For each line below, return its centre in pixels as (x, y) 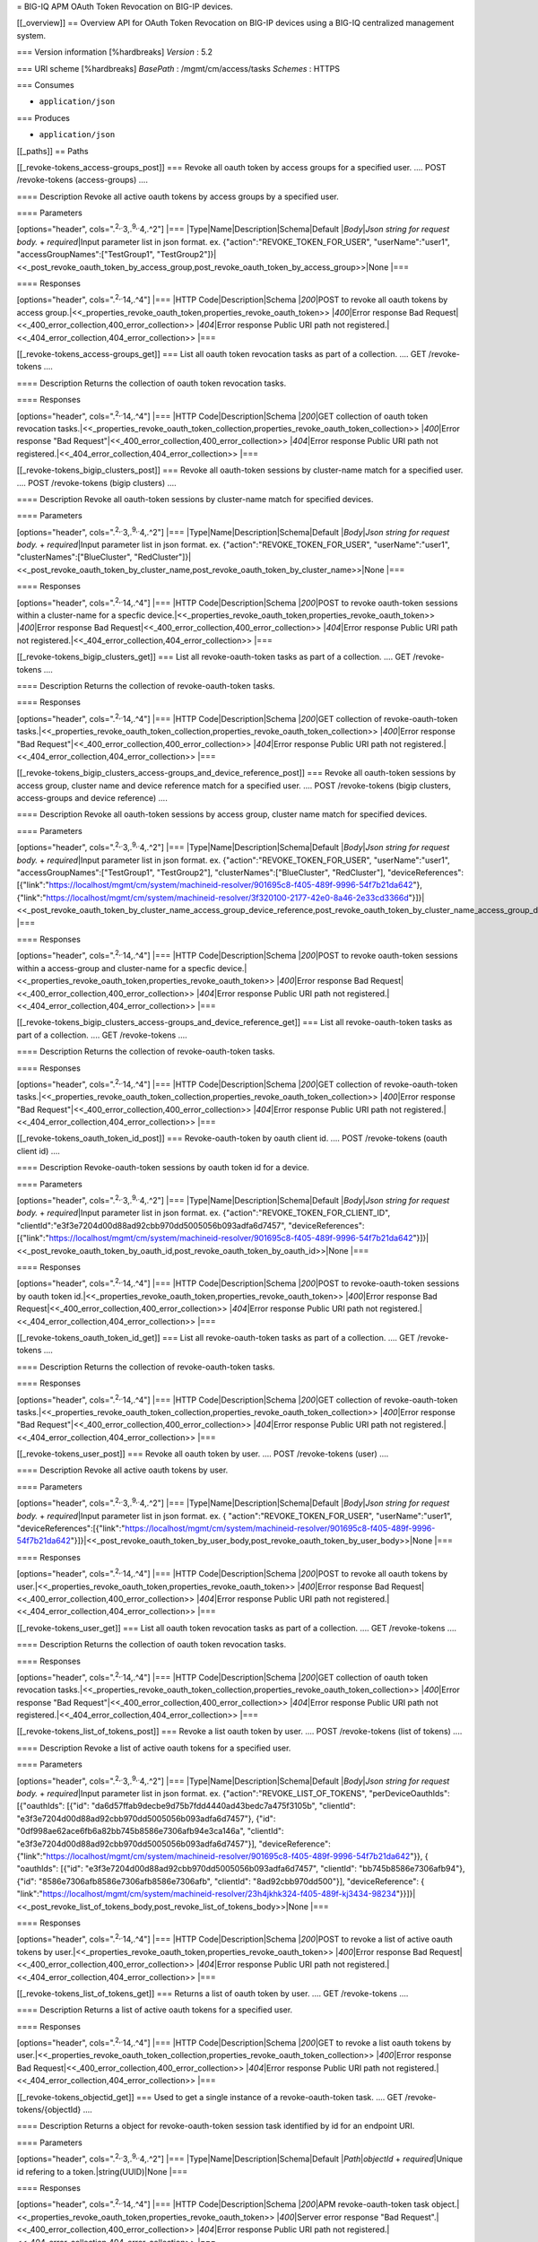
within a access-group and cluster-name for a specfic (116, 968)
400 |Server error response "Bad (339, 2217)
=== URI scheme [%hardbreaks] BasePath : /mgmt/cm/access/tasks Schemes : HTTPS (178, 68)
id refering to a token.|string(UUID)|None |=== (102, 2171)
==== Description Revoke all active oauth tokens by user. (122, 1470)
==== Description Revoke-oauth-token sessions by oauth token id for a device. (163, 1168)
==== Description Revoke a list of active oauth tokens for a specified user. (154, 1748)
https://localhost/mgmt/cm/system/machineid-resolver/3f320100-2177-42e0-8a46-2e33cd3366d (227, 898)
